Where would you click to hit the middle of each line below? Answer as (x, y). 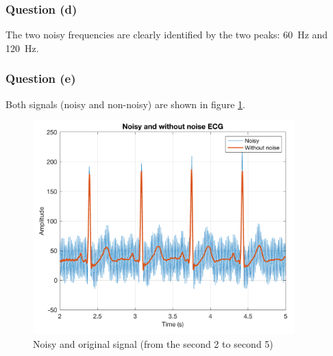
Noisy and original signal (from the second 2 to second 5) (153, 343)
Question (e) (41, 78)
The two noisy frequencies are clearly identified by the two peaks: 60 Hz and (167, 35)
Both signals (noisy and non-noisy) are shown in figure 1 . (125, 104)
